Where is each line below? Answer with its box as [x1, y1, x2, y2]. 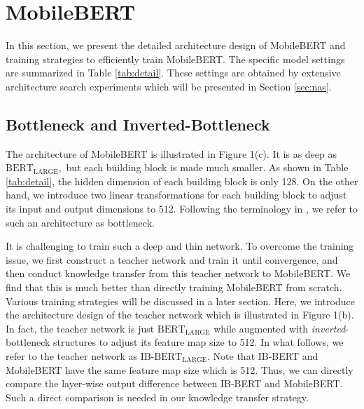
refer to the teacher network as [6, 349, 138, 363]
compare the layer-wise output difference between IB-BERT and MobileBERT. [6, 376, 343, 391]
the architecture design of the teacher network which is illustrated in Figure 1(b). [6, 307, 354, 322]
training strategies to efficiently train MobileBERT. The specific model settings [6, 51, 345, 66]
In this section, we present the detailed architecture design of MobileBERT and [6, 38, 346, 53]
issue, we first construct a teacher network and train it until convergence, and [6, 252, 338, 267]
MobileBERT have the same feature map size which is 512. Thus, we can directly [6, 362, 353, 377]
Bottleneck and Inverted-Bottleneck [6, 113, 270, 135]
